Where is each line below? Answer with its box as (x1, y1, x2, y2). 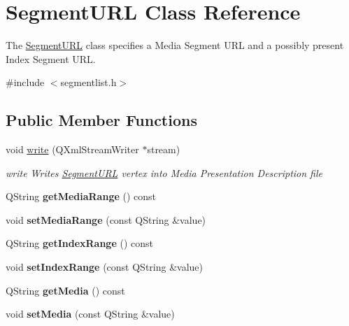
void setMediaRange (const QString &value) (6, 212, 206, 227)
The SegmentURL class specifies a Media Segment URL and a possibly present (6, 38, 344, 52)
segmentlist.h (60, 75, 117, 90)
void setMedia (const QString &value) (6, 306, 175, 321)
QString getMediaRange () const (6, 189, 157, 204)
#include (6, 75, 45, 90)
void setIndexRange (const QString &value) (6, 260, 204, 274)
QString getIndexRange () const (6, 236, 153, 250)
